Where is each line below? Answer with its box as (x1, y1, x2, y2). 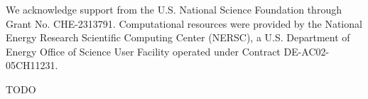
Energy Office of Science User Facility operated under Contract (6, 43, 281, 58)
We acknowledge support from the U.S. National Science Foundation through (6, 2, 342, 16)
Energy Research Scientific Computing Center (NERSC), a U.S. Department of (6, 30, 350, 45)
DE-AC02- (283, 43, 330, 58)
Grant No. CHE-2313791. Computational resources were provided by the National (6, 16, 362, 31)
